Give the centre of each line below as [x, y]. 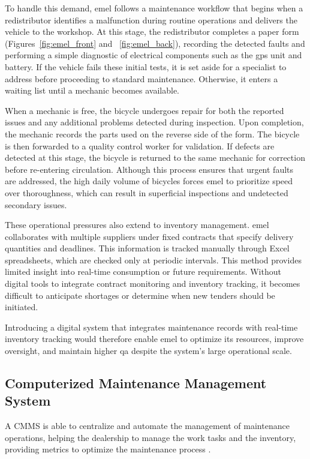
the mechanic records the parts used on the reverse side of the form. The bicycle [152, 133]
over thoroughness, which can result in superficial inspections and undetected [147, 192]
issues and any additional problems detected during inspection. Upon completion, [154, 122]
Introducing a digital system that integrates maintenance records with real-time [151, 327]
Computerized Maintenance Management [136, 383]
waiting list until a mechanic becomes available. [92, 90]
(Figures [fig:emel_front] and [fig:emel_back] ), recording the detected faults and [155, 43]
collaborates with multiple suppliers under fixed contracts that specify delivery [149, 236]
